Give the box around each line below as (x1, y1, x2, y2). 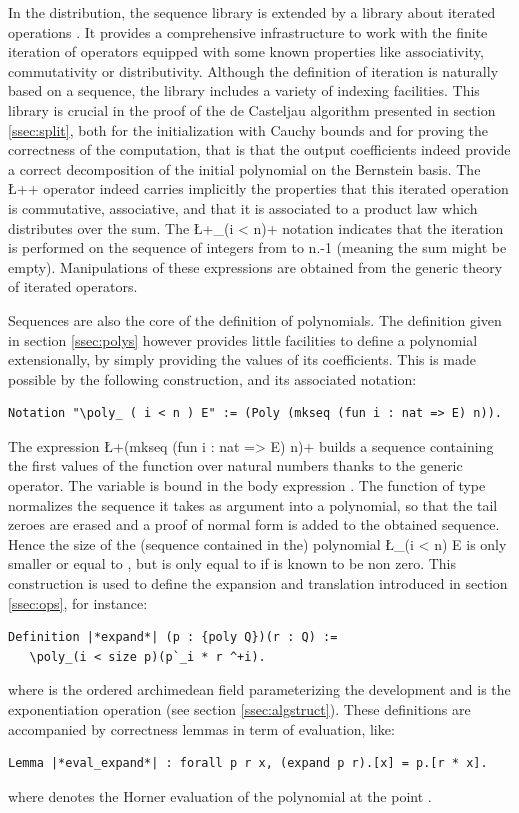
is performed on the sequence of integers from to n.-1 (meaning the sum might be (8, 237, 507, 258)
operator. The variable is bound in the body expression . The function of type (8, 475, 486, 496)
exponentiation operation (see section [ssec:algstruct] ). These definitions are (8, 699, 471, 719)
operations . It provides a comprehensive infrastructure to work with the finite (8, 21, 488, 42)
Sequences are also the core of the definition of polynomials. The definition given (8, 309, 502, 330)
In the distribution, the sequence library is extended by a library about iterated (8, 2, 496, 22)
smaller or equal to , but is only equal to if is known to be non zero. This (8, 553, 457, 574)
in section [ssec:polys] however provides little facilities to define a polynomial (8, 329, 478, 350)
